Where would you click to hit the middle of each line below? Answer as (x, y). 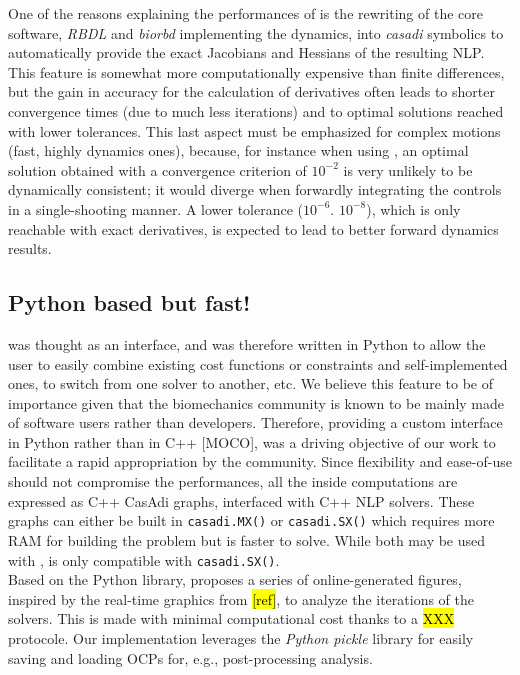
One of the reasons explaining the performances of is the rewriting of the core (245, 13)
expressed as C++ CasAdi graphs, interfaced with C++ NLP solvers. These (241, 500)
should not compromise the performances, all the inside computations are (233, 481)
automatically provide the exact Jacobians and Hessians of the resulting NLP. (246, 52)
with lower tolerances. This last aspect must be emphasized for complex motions (254, 130)
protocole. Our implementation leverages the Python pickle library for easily (241, 637)
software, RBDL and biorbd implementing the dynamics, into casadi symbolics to (256, 32)
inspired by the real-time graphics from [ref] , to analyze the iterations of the (241, 598)
